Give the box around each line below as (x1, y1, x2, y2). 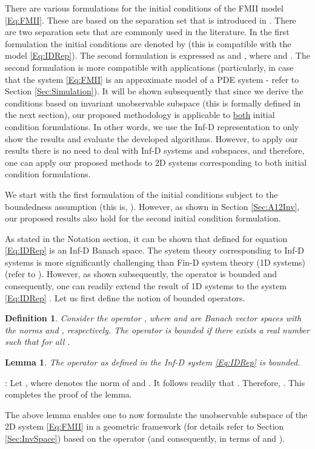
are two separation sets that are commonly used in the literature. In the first (5, 25, 290, 38)
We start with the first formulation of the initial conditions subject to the (5, 188, 278, 200)
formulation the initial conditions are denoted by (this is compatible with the (5, 37, 291, 50)
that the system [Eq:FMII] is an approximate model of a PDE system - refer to (5, 73, 299, 85)
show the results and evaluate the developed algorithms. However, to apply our (5, 132, 298, 145)
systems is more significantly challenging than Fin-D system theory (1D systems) (5, 255, 306, 268)
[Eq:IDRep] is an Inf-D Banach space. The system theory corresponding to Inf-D (5, 244, 304, 257)
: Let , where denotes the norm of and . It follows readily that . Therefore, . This (5, 376, 305, 388)
